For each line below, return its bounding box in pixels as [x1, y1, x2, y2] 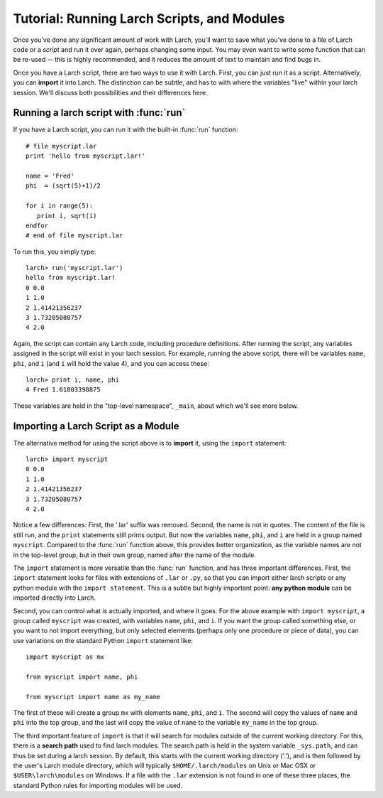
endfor [26, 221, 49, 230]
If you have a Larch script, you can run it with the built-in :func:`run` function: [13, 125, 238, 134]
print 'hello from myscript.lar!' [26, 152, 145, 160]
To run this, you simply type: [13, 247, 96, 256]
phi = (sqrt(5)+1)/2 [26, 182, 101, 190]
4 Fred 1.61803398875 [26, 386, 101, 394]
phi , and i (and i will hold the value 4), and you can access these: [13, 359, 209, 367]
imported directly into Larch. [13, 593, 96, 602]
